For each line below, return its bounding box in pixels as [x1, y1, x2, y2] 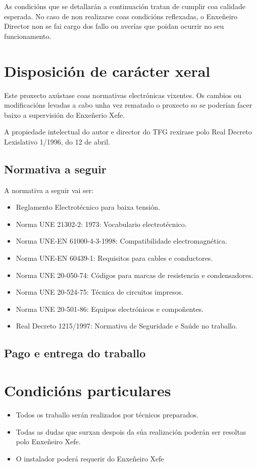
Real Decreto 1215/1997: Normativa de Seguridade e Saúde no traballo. [16, 320, 237, 331]
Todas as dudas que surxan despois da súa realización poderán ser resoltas [16, 426, 246, 437]
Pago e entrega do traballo [4, 345, 146, 361]
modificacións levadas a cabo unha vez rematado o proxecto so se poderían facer [4, 100, 252, 110]
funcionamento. [4, 30, 52, 41]
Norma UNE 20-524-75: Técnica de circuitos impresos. [16, 287, 184, 297]
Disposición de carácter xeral [4, 60, 211, 81]
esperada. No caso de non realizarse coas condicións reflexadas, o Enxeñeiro [4, 11, 238, 21]
